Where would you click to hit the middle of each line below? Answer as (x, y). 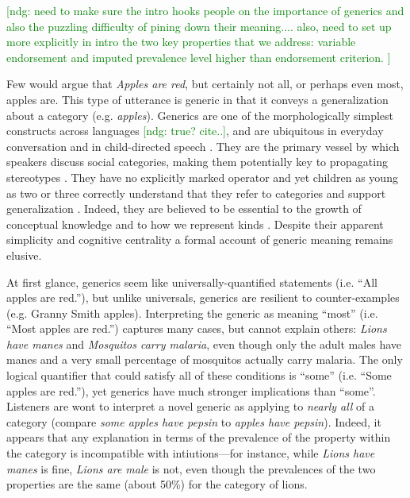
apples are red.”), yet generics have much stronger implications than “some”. (191, 390)
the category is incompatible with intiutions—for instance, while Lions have (191, 453)
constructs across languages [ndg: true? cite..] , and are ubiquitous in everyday (195, 131)
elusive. (24, 255)
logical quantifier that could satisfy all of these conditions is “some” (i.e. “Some (199, 375)
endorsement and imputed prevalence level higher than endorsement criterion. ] (199, 57)
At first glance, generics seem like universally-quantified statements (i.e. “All (192, 282)
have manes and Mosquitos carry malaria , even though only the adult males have (204, 344)
